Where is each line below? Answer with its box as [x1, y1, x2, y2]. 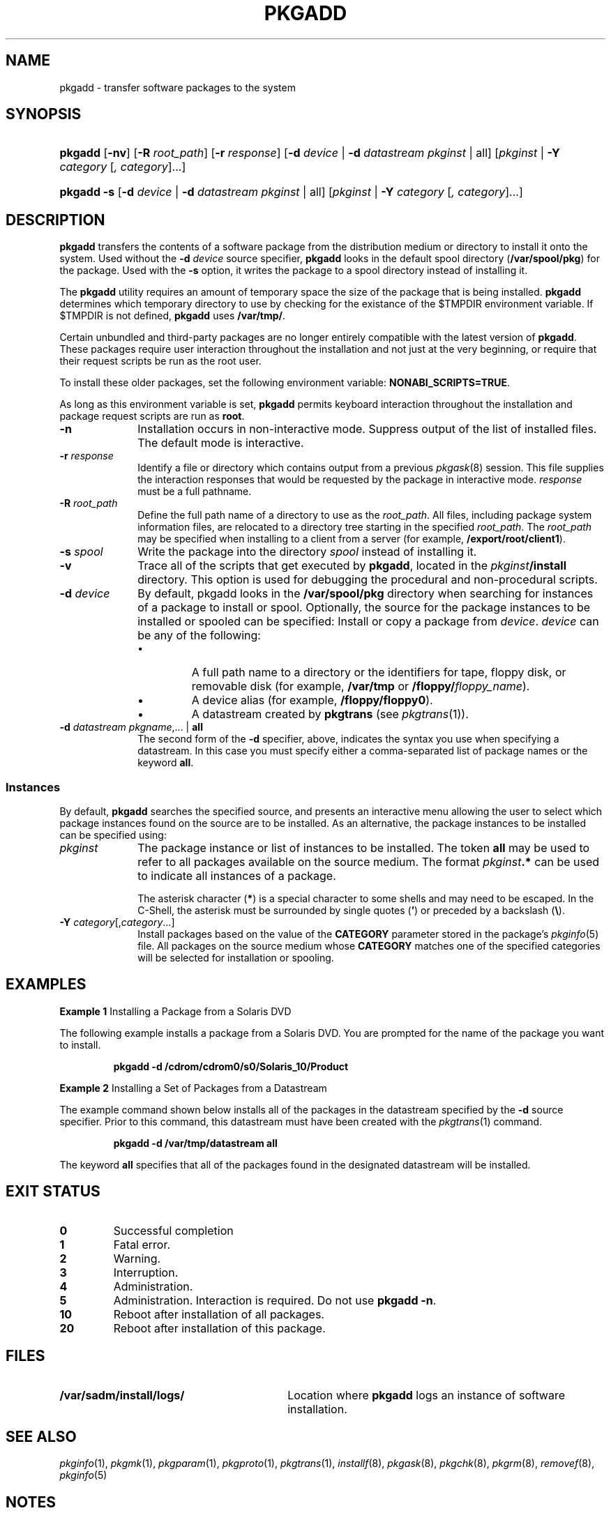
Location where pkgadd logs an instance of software [287, 1387, 566, 1402]
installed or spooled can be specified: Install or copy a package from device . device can [137, 614, 599, 629]
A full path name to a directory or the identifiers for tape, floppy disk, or [191, 665, 566, 680]
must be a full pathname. [137, 485, 252, 498]
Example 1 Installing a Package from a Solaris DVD [59, 1005, 292, 1017]
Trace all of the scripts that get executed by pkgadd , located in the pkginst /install [137, 558, 566, 573]
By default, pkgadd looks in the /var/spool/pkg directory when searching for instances [137, 586, 594, 601]
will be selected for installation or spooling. [137, 952, 334, 964]
